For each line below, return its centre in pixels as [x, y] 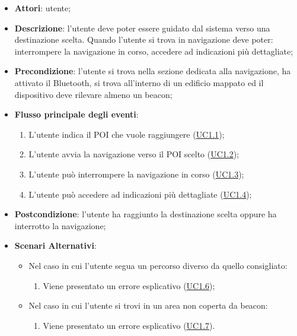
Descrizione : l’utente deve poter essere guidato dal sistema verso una [142, 28]
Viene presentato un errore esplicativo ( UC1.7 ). [129, 325]
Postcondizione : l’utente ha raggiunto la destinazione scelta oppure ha [146, 214]
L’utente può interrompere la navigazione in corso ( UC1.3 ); [136, 174]
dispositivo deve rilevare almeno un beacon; [93, 94]
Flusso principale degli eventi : [76, 114]
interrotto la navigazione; [60, 225]
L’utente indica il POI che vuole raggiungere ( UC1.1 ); [127, 134]
